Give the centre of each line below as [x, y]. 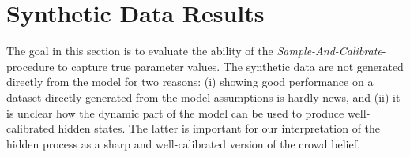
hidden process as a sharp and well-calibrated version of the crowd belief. [183, 143]
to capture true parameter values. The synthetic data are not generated [231, 66]
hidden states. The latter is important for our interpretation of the [219, 128]
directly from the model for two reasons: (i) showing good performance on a [190, 82]
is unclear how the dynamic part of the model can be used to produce [175, 112]
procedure [30, 66]
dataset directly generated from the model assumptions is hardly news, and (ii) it [203, 97]
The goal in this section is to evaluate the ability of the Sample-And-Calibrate [194, 51]
